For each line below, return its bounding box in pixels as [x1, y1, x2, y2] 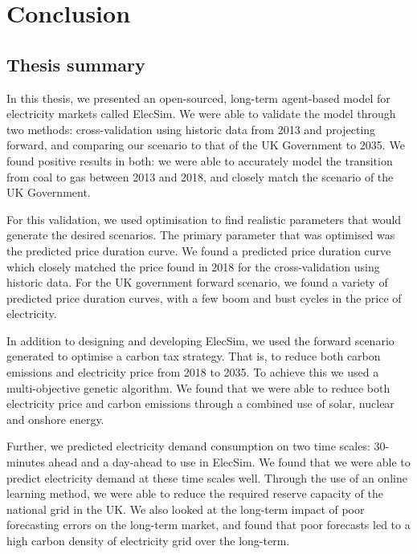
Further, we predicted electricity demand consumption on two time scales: [6, 438, 370, 454]
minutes [6, 454, 45, 470]
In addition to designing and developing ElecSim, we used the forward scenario [6, 332, 395, 348]
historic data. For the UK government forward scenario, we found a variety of [6, 274, 388, 291]
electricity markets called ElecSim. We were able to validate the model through [6, 105, 396, 122]
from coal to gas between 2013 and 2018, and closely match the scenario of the [6, 168, 394, 185]
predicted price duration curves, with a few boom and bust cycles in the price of [6, 289, 402, 306]
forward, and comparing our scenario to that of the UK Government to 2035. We [6, 136, 405, 153]
